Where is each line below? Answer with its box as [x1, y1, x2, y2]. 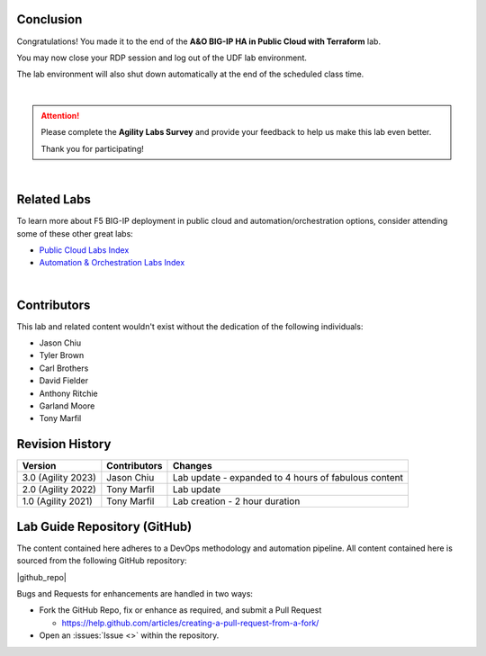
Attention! [40, 111, 80, 121]
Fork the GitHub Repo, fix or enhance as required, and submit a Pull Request [39, 605, 322, 616]
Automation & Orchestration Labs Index [39, 257, 185, 268]
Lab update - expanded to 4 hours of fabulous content [172, 472, 404, 484]
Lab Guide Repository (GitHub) [16, 518, 193, 535]
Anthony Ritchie [39, 388, 98, 399]
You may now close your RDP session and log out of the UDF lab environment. [16, 52, 308, 63]
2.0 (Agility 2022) [22, 483, 96, 496]
